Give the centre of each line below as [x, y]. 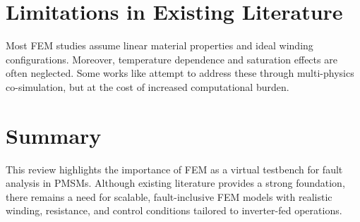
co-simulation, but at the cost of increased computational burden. [148, 86]
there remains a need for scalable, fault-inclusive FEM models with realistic [169, 196]
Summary [54, 135]
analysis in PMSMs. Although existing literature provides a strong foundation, [175, 183]
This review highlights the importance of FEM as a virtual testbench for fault [174, 169]
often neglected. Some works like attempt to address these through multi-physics [180, 73]
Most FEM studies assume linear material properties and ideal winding [160, 45]
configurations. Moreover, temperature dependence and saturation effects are [172, 59]
